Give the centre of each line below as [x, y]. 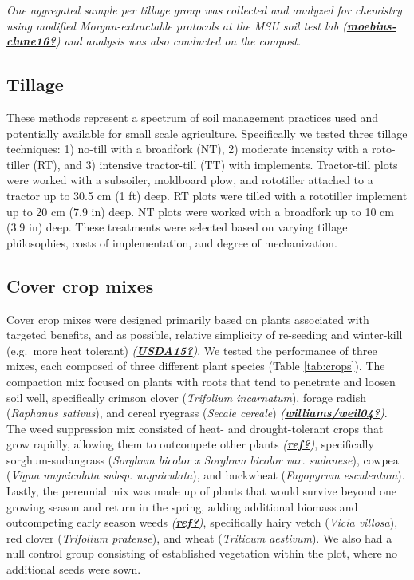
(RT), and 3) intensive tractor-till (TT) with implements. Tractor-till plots [215, 164]
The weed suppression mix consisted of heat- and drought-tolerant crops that [195, 428]
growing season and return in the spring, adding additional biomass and [182, 506]
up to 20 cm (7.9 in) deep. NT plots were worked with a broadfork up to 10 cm [200, 211]
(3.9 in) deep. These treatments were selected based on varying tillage [177, 227]
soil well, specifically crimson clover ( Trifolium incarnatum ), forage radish [187, 397]
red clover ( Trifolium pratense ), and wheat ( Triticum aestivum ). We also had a [199, 537]
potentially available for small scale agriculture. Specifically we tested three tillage [207, 133]
